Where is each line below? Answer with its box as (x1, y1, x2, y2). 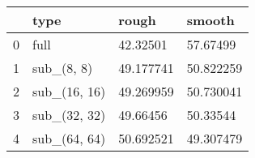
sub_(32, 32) (32, 105, 106, 124)
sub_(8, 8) (32, 58, 93, 77)
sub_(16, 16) (32, 82, 106, 100)
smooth (186, 11, 235, 29)
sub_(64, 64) (32, 129, 106, 147)
